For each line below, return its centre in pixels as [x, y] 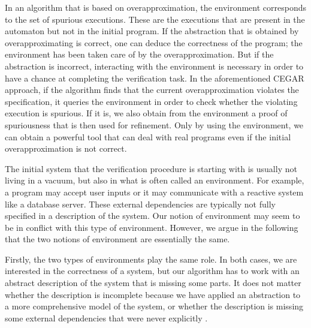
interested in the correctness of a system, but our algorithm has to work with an [152, 271]
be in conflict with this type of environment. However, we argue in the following [152, 227]
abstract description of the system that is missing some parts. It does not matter [153, 283]
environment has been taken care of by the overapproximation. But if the [139, 54]
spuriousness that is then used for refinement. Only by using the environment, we [154, 124]
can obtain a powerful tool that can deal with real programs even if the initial [148, 136]
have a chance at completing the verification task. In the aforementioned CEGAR [155, 78]
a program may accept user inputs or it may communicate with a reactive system [154, 192]
